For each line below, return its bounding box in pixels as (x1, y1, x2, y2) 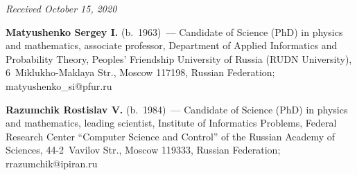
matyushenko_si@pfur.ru (6, 78, 112, 93)
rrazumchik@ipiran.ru (6, 156, 98, 170)
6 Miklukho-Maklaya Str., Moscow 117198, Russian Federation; (6, 65, 275, 80)
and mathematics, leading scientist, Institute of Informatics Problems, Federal (6, 116, 337, 130)
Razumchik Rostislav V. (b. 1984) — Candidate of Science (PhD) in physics (6, 102, 348, 116)
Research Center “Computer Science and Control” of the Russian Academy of (6, 129, 336, 143)
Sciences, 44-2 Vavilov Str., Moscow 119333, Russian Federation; (6, 142, 281, 157)
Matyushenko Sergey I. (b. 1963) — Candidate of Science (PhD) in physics (6, 24, 343, 39)
